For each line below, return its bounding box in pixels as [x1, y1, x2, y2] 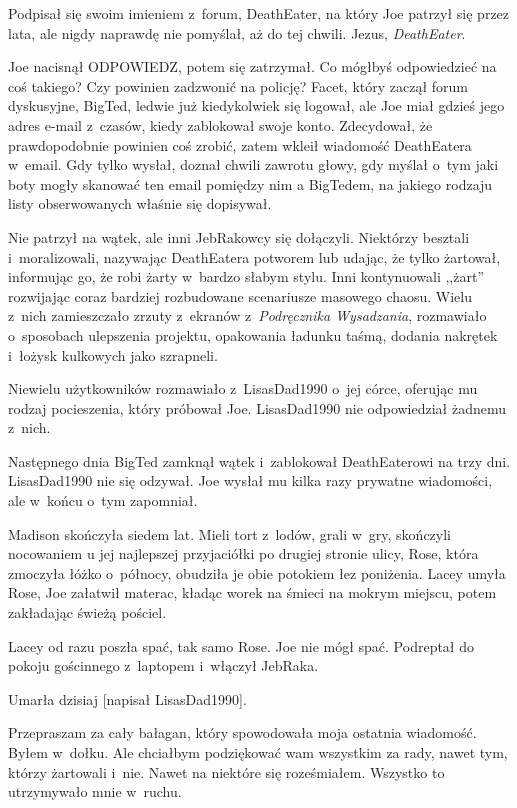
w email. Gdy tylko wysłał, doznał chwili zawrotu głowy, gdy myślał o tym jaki [8, 154, 499, 175]
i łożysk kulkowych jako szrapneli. [8, 344, 218, 365]
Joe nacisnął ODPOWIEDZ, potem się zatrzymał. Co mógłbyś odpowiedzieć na [8, 56, 497, 77]
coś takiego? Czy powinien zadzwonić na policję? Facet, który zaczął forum [8, 75, 469, 96]
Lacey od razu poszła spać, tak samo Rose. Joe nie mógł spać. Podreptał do [8, 635, 475, 656]
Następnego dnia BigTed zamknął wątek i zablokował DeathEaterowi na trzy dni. [8, 450, 511, 471]
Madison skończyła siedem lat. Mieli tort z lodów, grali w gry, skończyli [8, 523, 452, 544]
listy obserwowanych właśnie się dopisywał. [8, 193, 272, 214]
